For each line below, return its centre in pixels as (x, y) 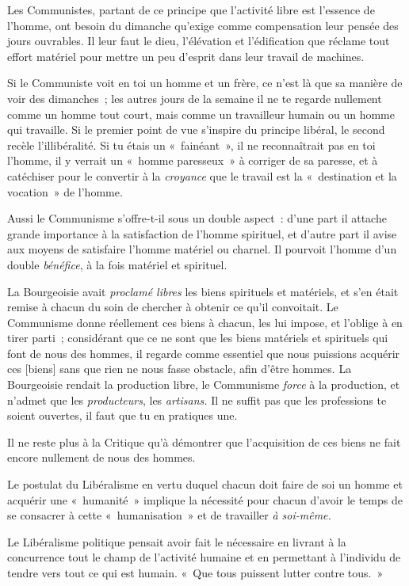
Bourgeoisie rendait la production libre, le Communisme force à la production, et (204, 384)
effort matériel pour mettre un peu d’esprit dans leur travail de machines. (186, 56)
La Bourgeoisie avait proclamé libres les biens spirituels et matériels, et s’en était (203, 291)
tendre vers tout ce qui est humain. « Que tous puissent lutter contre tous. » (195, 573)
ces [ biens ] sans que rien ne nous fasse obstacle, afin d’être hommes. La (180, 369)
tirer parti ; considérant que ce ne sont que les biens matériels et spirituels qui (198, 338)
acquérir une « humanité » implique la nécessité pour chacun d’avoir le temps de (205, 499)
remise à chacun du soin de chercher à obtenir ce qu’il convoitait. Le (173, 307)
